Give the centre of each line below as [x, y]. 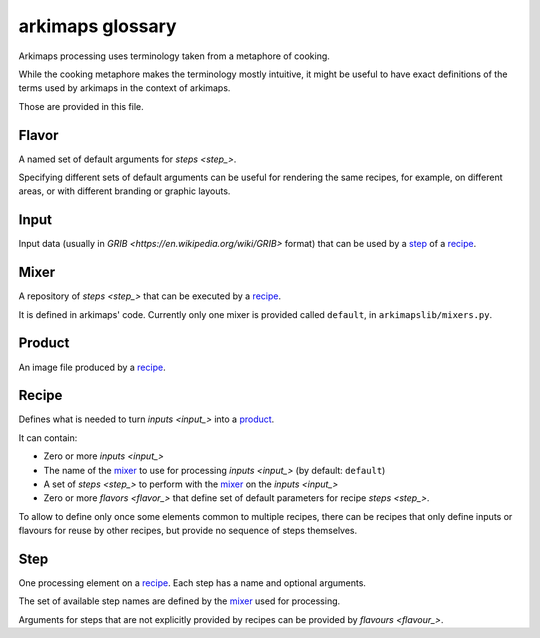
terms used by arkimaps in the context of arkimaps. [124, 88]
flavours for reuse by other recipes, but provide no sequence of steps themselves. [188, 531]
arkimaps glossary [97, 26]
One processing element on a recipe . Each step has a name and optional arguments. [192, 583]
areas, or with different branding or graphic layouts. [124, 191]
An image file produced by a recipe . [92, 367]
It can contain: [48, 437]
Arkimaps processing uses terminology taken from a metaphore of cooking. [174, 56]
